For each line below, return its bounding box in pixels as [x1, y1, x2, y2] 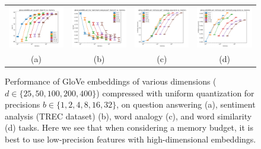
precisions [5, 98, 40, 111]
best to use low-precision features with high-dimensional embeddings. [5, 133, 256, 145]
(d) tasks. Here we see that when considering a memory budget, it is [5, 121, 253, 134]
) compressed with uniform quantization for [96, 86, 254, 99]
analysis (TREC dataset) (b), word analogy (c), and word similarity [5, 109, 252, 122]
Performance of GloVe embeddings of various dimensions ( [5, 75, 217, 88]
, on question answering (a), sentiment [116, 98, 256, 111]
